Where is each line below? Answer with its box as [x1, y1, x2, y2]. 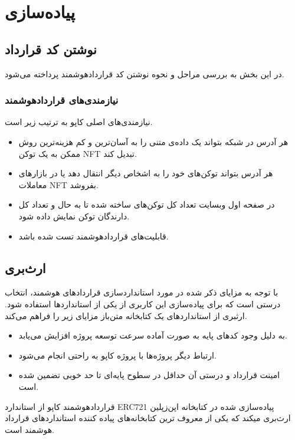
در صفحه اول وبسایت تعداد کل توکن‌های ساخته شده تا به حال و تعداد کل [18, 198, 275, 211]
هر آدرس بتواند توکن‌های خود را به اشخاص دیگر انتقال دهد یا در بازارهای [18, 167, 273, 179]
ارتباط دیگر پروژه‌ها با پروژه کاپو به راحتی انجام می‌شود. [18, 349, 217, 361]
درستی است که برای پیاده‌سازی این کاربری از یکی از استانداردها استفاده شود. [5, 297, 281, 310]
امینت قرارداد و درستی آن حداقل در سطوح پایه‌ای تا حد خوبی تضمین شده [18, 369, 280, 381]
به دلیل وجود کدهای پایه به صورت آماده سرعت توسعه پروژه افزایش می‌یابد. [18, 329, 287, 342]
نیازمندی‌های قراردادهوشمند [5, 93, 119, 107]
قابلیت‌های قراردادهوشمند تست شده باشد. [18, 229, 169, 242]
